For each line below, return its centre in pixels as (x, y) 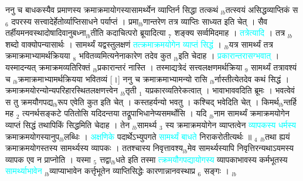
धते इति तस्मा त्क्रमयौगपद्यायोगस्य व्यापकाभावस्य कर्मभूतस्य (202, 159)
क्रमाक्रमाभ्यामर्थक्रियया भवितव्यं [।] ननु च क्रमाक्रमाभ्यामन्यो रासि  (114, 78)
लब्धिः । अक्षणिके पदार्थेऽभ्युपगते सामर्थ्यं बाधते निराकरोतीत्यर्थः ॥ (158, 136)
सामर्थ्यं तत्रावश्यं (274, 67)
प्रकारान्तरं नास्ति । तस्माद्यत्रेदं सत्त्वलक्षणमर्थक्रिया (170, 67)
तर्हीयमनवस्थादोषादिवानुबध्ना (46, 33)
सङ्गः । (216, 171)
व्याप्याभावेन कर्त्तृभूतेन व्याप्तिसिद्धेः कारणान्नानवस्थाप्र (122, 171)
